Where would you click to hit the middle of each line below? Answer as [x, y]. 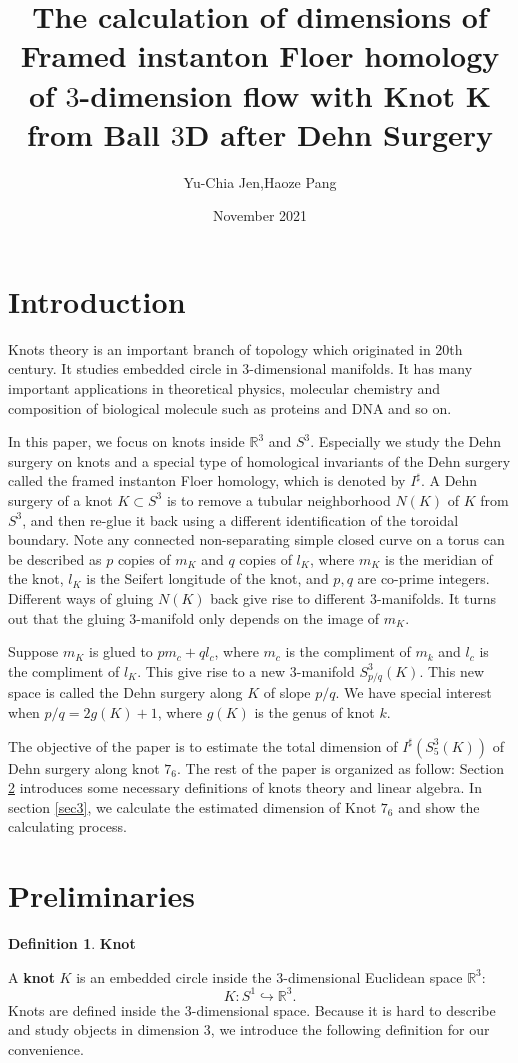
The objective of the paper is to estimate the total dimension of [203, 745]
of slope [287, 692]
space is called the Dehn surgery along [125, 692]
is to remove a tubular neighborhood [278, 499]
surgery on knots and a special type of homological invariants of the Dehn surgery [259, 460]
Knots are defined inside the [94, 1009]
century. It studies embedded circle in [123, 368]
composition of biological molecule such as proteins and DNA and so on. [230, 407]
